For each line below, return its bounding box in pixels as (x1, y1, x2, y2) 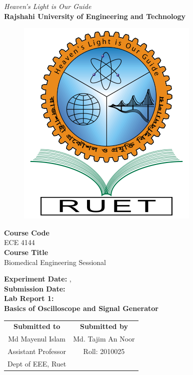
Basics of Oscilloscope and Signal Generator (4, 302, 158, 313)
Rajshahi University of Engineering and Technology (4, 10, 186, 21)
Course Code (4, 227, 49, 237)
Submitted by (79, 321, 128, 331)
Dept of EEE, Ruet (7, 358, 66, 368)
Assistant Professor (7, 345, 66, 356)
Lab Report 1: (4, 293, 54, 303)
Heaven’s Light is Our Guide (4, 1, 91, 11)
